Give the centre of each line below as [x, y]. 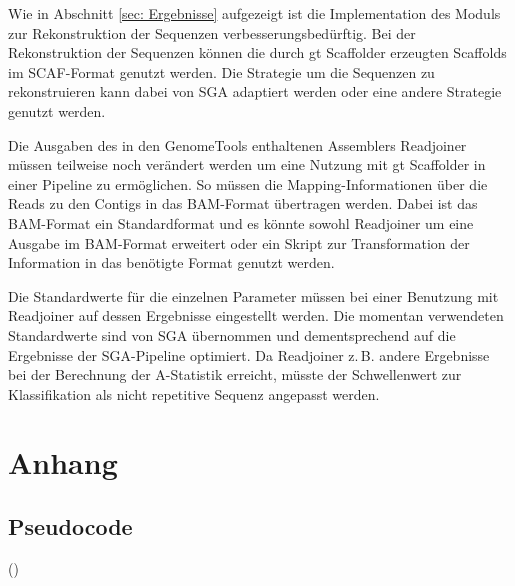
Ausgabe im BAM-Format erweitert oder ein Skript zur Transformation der [239, 242]
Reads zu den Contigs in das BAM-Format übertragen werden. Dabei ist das [243, 203]
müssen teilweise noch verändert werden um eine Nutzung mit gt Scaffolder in [247, 164]
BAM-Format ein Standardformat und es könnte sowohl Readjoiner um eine [241, 222]
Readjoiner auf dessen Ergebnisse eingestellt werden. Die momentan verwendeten [256, 315]
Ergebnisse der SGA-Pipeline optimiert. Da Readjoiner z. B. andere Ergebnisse [249, 354]
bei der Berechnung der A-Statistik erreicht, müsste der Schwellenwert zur [235, 374]
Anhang [63, 462]
